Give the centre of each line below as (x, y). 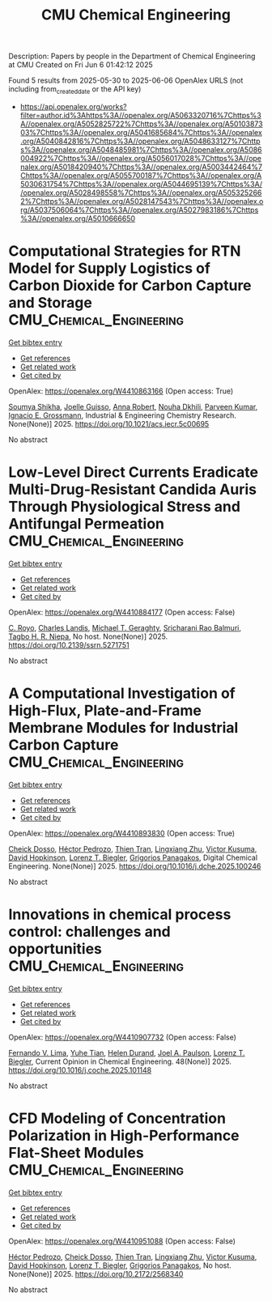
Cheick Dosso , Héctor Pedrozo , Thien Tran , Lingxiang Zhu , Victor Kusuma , (133, 848)
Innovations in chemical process (120, 914)
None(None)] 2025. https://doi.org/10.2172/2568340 (96, 1273)
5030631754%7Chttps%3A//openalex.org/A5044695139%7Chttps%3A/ (141, 184)
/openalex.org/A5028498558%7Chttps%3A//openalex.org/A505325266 (141, 193)
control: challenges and (90, 931)
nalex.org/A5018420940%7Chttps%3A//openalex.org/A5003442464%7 (141, 167)
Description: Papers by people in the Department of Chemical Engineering (132, 56)
